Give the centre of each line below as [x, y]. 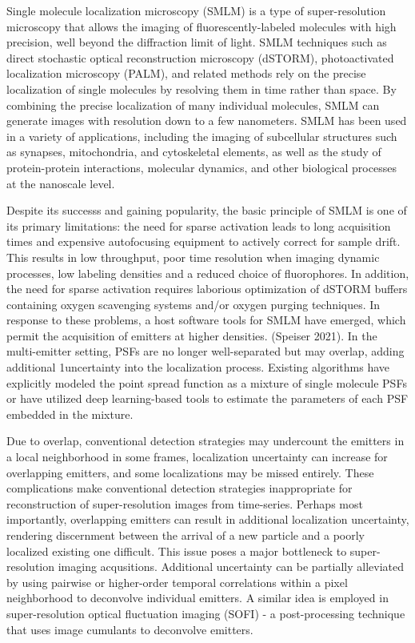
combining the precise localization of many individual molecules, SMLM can [193, 104]
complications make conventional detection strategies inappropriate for [180, 488]
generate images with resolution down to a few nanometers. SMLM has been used [207, 121]
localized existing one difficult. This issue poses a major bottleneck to [177, 551]
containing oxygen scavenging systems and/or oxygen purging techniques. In [194, 304]
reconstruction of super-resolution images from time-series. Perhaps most [185, 503]
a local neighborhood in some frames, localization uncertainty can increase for [197, 457]
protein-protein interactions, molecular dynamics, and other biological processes [202, 167]
